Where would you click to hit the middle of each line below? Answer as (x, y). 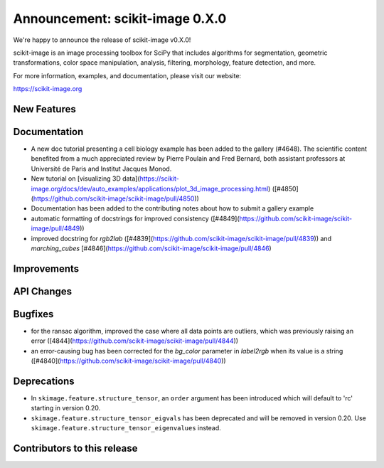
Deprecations (44, 381)
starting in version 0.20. (66, 408)
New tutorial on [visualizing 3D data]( (85, 179)
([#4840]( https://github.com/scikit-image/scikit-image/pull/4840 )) (129, 361)
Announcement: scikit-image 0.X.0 (120, 18)
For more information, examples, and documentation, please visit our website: (127, 75)
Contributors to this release (75, 448)
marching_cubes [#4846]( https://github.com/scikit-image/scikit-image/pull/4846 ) (151, 248)
